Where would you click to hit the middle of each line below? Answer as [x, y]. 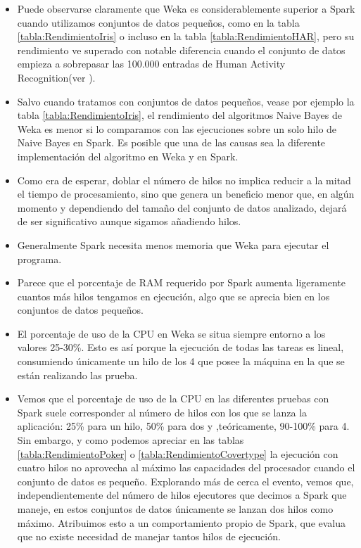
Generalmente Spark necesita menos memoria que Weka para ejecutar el [173, 244]
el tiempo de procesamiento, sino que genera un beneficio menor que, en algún [186, 194]
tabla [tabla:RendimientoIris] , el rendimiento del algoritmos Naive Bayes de [179, 115]
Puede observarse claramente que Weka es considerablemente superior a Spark [186, 8]
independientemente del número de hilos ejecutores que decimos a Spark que [182, 495]
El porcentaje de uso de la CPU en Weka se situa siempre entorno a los [171, 333]
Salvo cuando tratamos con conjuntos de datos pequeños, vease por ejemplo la [186, 101]
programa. [39, 259]
